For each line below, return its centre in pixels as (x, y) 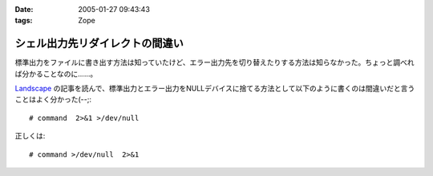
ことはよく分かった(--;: (53, 99)
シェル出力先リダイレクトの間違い (99, 44)
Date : (24, 9)
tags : (24, 21)
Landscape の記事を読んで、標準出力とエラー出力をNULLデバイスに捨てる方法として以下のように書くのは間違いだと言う (215, 89)
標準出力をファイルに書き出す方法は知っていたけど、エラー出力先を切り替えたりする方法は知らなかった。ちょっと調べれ (214, 62)
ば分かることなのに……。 (56, 74)
